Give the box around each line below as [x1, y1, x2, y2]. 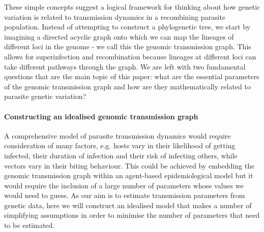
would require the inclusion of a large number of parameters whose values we [4, 180, 244, 190]
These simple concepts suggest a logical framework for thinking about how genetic [4, 2, 260, 12]
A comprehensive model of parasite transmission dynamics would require [4, 130, 231, 141]
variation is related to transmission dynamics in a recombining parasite [4, 11, 226, 22]
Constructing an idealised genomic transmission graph [4, 111, 198, 121]
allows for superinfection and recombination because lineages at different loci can [4, 51, 256, 61]
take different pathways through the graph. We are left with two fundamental [4, 61, 246, 72]
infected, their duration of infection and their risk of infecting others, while [4, 150, 238, 160]
